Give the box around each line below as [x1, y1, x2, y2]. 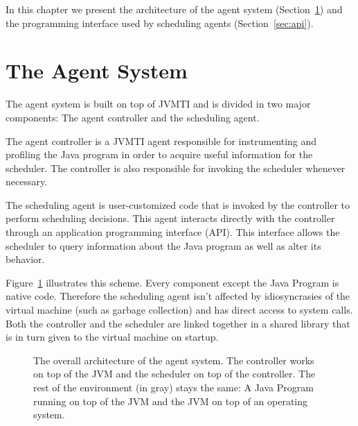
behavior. [6, 252, 45, 266]
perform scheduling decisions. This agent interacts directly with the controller [6, 211, 335, 225]
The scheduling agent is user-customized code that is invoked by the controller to [6, 197, 350, 212]
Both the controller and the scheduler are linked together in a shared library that [6, 316, 350, 330]
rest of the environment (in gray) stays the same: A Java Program [33, 380, 314, 394]
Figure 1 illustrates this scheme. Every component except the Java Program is [6, 275, 339, 289]
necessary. [6, 174, 48, 189]
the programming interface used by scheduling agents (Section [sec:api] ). [6, 15, 314, 30]
